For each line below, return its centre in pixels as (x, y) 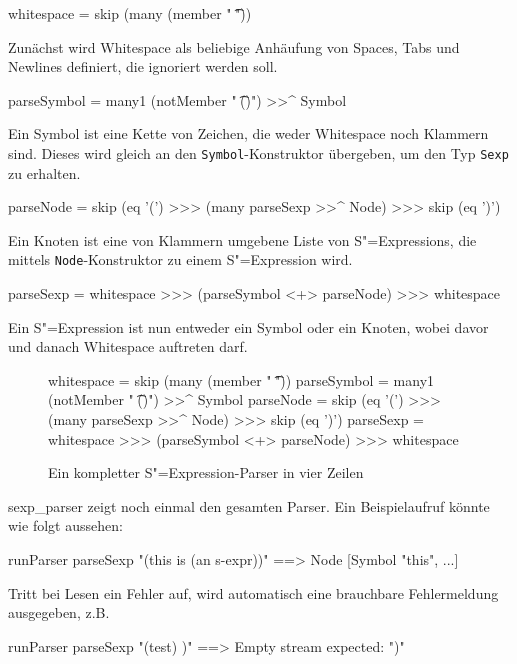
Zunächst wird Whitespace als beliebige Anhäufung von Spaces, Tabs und (234, 46)
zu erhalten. (44, 172)
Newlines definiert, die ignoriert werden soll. (143, 66)
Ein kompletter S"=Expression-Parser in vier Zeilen (206, 472)
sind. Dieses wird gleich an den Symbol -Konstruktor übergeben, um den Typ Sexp (258, 152)
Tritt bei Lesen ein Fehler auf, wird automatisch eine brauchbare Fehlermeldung (253, 592)
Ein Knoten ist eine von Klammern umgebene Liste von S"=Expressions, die (242, 239)
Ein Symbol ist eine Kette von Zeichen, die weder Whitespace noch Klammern (248, 133)
